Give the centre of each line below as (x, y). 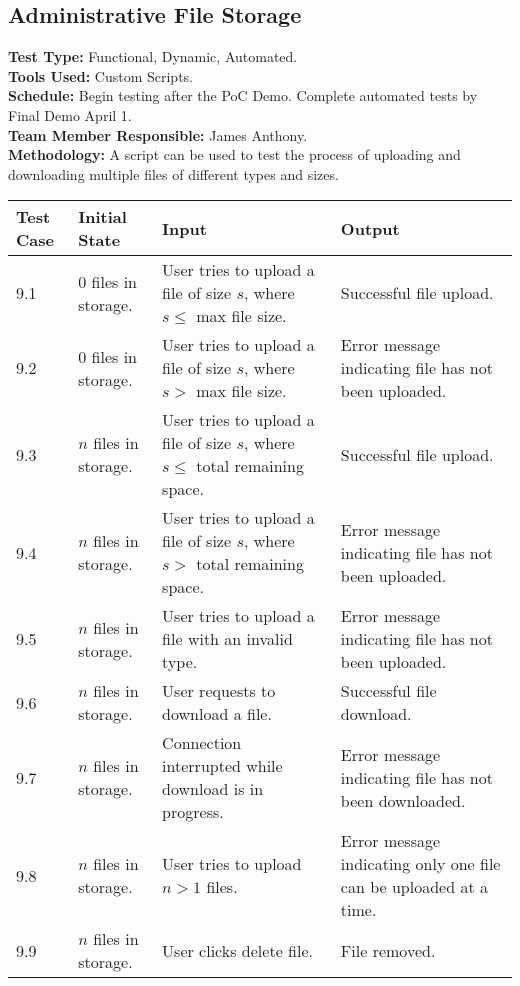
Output (370, 228)
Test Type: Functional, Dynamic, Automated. (153, 56)
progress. (193, 812)
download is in (213, 789)
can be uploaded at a (414, 887)
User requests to (219, 691)
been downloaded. (403, 800)
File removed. (388, 950)
